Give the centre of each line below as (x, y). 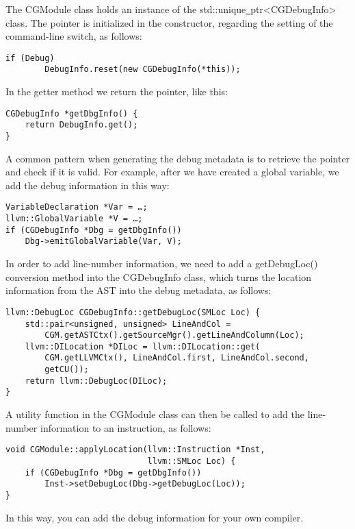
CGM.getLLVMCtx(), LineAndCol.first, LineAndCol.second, (177, 358)
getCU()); (67, 370)
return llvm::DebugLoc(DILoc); (96, 381)
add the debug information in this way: (88, 185)
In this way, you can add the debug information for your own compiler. (155, 517)
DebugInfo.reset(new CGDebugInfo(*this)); (143, 70)
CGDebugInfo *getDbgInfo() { (72, 113)
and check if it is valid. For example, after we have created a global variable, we (172, 172)
